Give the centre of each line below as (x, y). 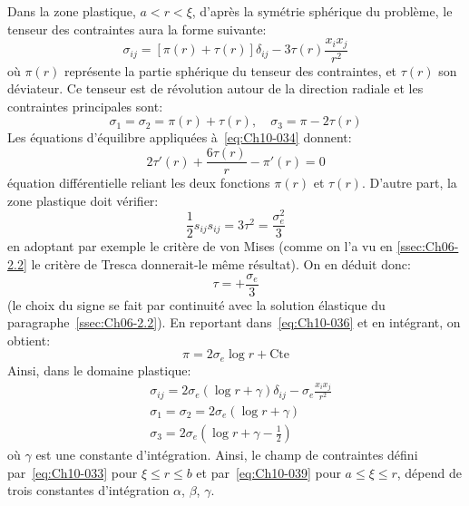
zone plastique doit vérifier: (83, 200)
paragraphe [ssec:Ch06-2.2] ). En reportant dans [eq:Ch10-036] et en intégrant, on (234, 322)
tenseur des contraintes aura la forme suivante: (137, 29)
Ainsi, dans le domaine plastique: (99, 370)
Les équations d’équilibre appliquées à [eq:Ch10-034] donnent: (180, 137)
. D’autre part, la (409, 183)
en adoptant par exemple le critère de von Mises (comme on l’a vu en (200, 246)
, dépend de (429, 472)
